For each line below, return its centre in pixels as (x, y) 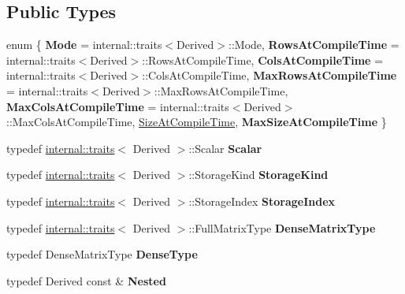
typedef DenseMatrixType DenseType (102, 254)
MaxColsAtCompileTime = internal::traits (118, 106)
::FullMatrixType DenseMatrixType (282, 227)
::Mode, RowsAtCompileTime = (314, 45)
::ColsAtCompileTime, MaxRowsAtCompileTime (269, 75)
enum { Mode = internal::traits (84, 45)
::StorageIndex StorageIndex (262, 201)
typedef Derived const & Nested (86, 280)
